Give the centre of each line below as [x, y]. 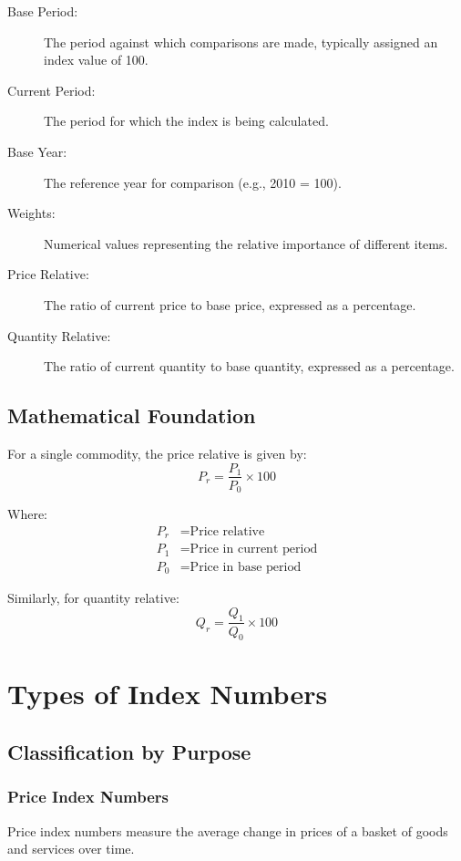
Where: [27, 514]
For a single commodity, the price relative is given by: [157, 453]
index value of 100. [96, 60]
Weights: [31, 213]
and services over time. [71, 849]
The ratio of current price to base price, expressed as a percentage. [230, 304]
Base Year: [37, 151]
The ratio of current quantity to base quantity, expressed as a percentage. [249, 366]
